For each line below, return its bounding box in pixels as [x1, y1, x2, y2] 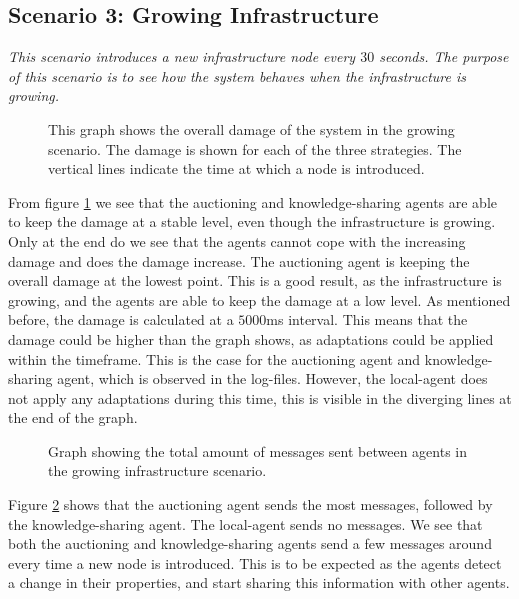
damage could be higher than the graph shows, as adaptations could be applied [8, 328, 494, 349]
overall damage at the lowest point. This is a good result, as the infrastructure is [8, 270, 502, 291]
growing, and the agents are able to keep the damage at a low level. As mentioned [8, 289, 511, 310]
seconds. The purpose [379, 46, 509, 67]
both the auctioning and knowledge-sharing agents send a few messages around [8, 533, 492, 554]
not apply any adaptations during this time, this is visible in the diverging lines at [8, 387, 512, 408]
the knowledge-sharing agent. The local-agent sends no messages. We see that [8, 513, 483, 534]
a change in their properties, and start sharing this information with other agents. [8, 572, 510, 593]
